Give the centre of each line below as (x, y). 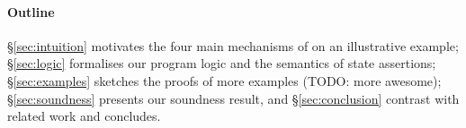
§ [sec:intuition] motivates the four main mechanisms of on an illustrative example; (233, 45)
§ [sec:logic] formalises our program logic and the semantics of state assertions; (222, 63)
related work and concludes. (84, 116)
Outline (31, 11)
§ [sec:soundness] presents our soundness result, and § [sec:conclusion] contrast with (233, 98)
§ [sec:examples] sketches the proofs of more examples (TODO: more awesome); (224, 80)
